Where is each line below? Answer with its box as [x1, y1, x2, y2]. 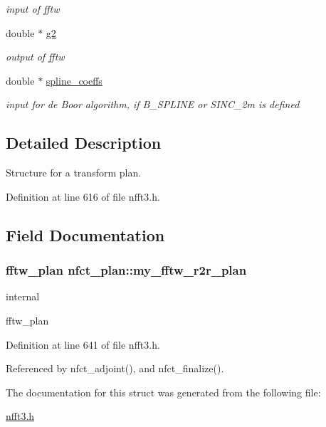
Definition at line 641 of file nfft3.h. [6, 337, 160, 352]
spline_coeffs [46, 73, 102, 88]
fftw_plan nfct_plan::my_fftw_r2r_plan [6, 261, 247, 279]
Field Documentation [6, 223, 165, 246]
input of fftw [6, 1, 60, 16]
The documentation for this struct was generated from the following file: [6, 384, 321, 399]
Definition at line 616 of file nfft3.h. [6, 189, 160, 204]
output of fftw [6, 49, 65, 64]
